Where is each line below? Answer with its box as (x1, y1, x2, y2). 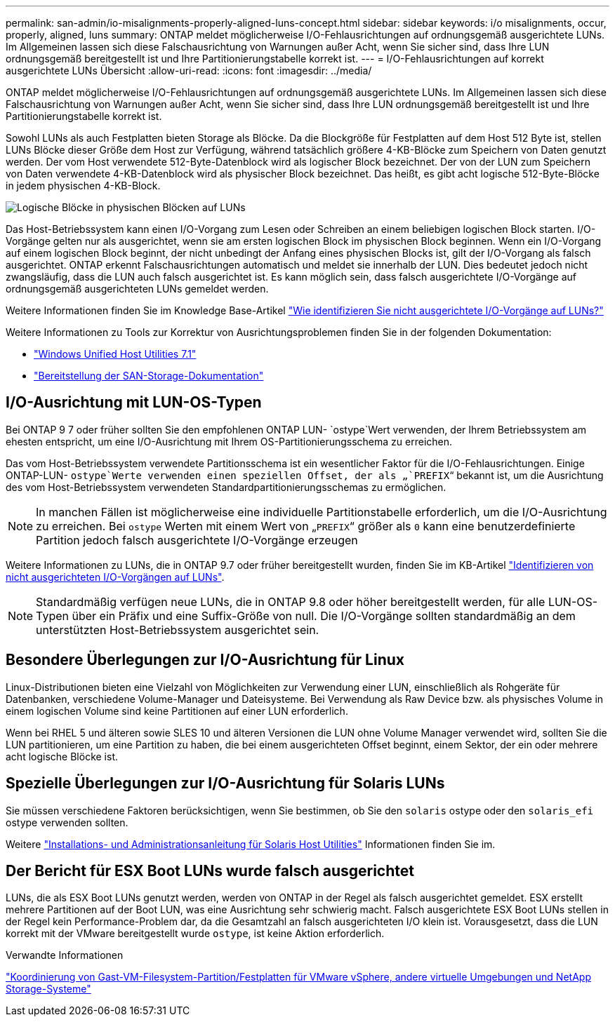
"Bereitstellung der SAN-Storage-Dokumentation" (34, 370, 264, 382)
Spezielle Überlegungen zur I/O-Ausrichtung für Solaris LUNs (6, 774, 445, 793)
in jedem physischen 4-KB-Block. (6, 180, 161, 191)
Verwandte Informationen (6, 949, 124, 962)
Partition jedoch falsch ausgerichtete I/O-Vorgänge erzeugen (36, 532, 358, 547)
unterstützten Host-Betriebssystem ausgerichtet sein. (36, 622, 319, 637)
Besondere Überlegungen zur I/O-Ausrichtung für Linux (6, 651, 405, 669)
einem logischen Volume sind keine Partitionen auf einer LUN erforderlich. (6, 704, 348, 717)
